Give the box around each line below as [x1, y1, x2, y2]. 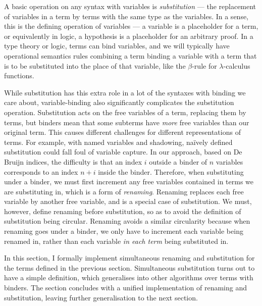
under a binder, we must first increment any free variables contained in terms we [4, 176, 254, 187]
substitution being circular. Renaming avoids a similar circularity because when [4, 216, 250, 226]
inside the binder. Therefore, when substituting [98, 166, 244, 177]
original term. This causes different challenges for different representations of [4, 127, 241, 137]
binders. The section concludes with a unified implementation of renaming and [4, 282, 247, 293]
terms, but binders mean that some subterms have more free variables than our [4, 117, 249, 127]
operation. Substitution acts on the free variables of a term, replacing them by [4, 107, 246, 117]
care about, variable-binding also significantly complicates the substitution [4, 97, 234, 108]
